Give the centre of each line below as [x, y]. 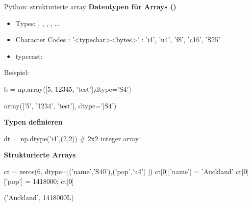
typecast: [29, 56]
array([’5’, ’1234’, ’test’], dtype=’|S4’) [60, 105]
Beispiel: [17, 72]
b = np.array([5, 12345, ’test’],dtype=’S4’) [68, 89]
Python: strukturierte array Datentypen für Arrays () [90, 6]
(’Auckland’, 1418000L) [39, 197]
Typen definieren [33, 122]
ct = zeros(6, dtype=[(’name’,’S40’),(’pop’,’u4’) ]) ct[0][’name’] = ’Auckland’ [119, 171]
